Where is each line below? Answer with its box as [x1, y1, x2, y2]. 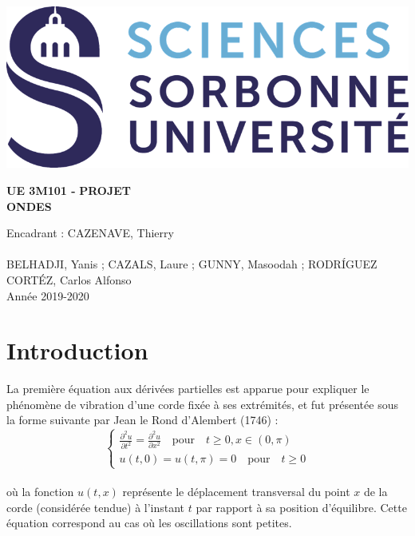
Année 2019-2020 [6, 287, 89, 304]
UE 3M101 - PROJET [6, 181, 132, 198]
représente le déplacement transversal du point [122, 483, 350, 500]
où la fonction [6, 483, 74, 500]
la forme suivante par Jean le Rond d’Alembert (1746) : [6, 411, 279, 428]
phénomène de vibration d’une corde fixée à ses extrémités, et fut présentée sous [6, 395, 398, 412]
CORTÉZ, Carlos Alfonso [6, 271, 132, 288]
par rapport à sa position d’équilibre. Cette [196, 498, 407, 515]
